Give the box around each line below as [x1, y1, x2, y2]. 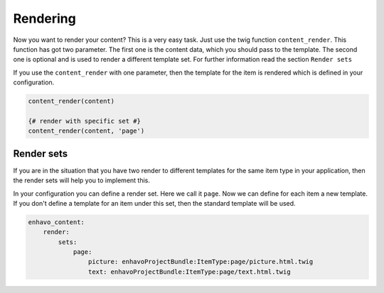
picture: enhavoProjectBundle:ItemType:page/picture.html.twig [87, 258, 314, 266]
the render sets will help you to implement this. [13, 176, 151, 184]
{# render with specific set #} [28, 117, 142, 125]
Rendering [13, 11, 76, 26]
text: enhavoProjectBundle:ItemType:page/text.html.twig [87, 267, 291, 276]
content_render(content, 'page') [28, 127, 145, 135]
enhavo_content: [28, 218, 85, 226]
